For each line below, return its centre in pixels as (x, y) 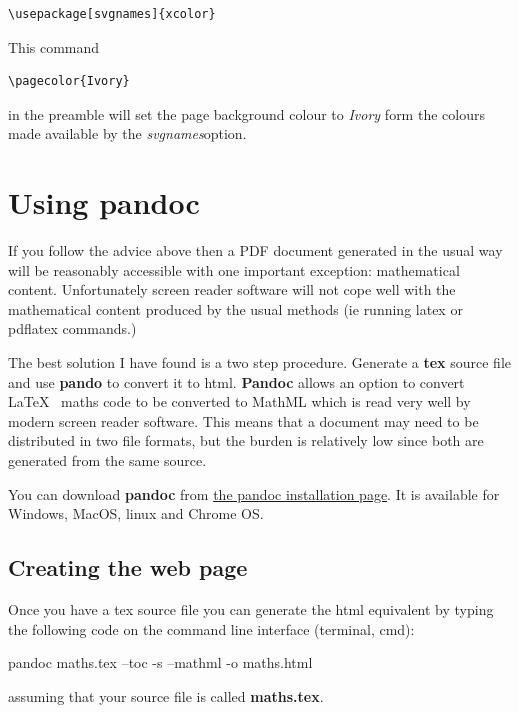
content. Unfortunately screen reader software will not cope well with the (232, 289)
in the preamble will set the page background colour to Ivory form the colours (246, 113)
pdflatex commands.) (72, 328)
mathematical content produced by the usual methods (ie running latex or (235, 308)
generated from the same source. (107, 460)
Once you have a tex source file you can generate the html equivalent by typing (251, 609)
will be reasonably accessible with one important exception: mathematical (234, 269)
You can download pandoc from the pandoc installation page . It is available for (254, 493)
